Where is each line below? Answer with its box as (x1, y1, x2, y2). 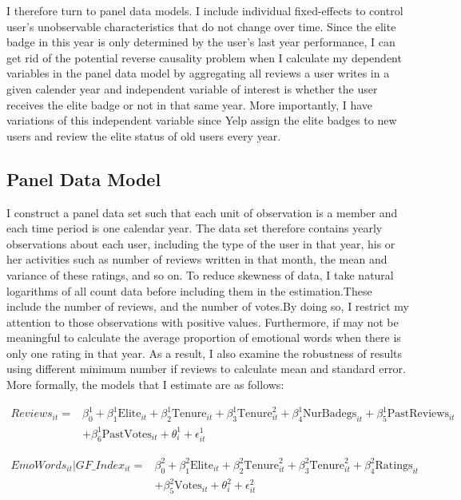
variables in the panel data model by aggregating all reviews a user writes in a (6, 65, 390, 81)
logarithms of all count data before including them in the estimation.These (6, 282, 372, 299)
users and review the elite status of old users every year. (6, 127, 281, 144)
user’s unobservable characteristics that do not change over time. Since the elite (6, 18, 396, 34)
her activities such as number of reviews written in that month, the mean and (6, 251, 387, 268)
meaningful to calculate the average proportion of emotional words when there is (6, 329, 401, 346)
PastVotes (101, 428, 152, 440)
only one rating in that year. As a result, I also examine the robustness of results (6, 344, 403, 361)
